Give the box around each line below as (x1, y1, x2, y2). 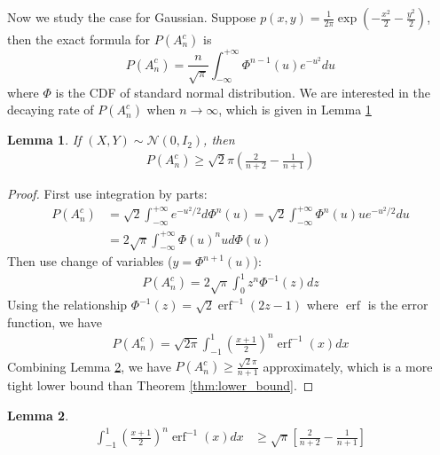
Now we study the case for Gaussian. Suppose (7, 8, 256, 26)
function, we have (7, 312, 102, 331)
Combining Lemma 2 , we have (7, 357, 171, 375)
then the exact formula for (7, 30, 151, 48)
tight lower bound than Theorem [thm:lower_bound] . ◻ (7, 376, 314, 395)
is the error (367, 295, 428, 314)
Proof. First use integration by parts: (7, 184, 208, 203)
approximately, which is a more (263, 357, 433, 375)
